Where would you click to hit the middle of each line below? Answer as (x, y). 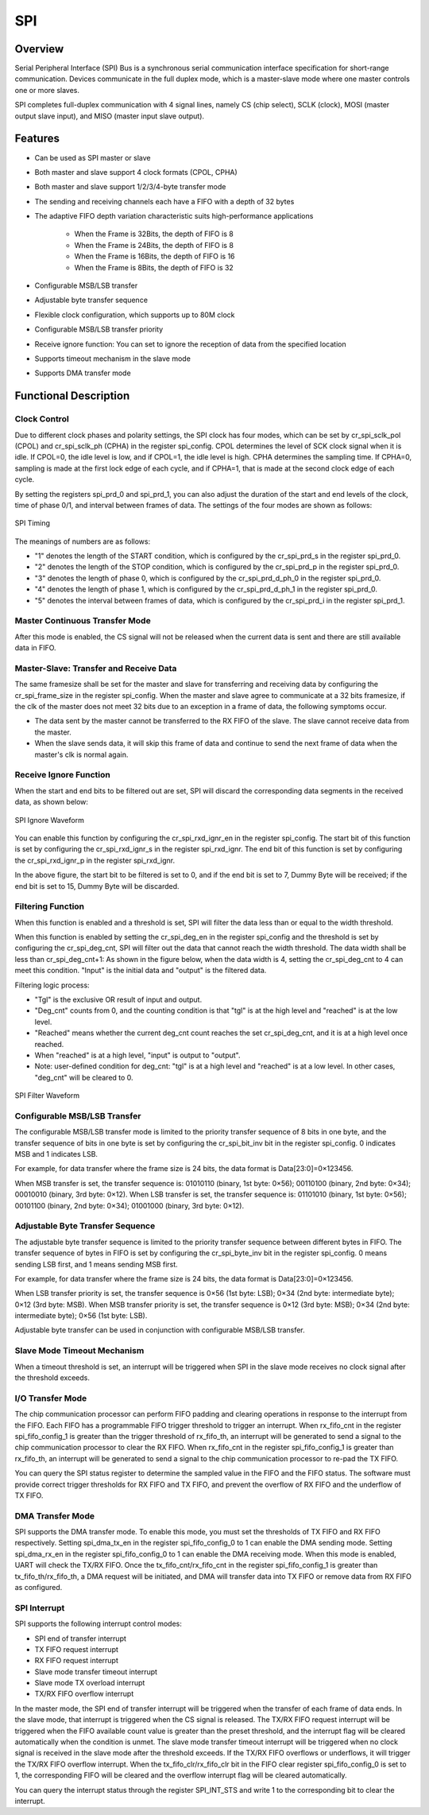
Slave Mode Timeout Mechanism (79, 1351)
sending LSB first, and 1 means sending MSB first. (96, 1264)
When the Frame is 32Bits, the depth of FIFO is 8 (154, 234)
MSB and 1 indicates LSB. (56, 1154)
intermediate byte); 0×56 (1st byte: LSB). (81, 1316)
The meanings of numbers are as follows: (83, 541)
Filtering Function (50, 906)
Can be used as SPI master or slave (93, 157)
